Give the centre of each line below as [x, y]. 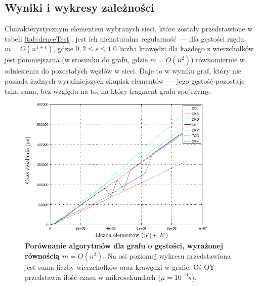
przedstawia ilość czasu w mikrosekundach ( [93, 277]
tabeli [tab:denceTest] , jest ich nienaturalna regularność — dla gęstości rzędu [124, 38]
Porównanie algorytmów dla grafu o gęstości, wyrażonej [124, 246]
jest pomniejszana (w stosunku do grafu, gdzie [76, 60]
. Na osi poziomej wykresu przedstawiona [167, 256]
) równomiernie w [218, 60]
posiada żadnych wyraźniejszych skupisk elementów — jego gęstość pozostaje [125, 80]
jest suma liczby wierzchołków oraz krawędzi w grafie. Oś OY [120, 267]
